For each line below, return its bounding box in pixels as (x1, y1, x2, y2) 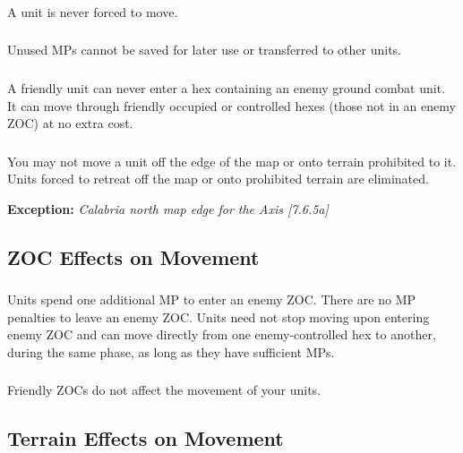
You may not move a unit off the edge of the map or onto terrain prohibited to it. (7, 151, 457, 170)
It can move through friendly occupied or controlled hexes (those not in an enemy (7, 96, 456, 115)
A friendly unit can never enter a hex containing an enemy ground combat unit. (7, 78, 446, 97)
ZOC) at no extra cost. (7, 114, 133, 132)
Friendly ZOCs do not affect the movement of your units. (7, 380, 322, 399)
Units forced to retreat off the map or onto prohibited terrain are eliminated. (7, 169, 429, 188)
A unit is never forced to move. (7, 2, 178, 21)
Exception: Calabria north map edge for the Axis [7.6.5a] (7, 199, 329, 218)
